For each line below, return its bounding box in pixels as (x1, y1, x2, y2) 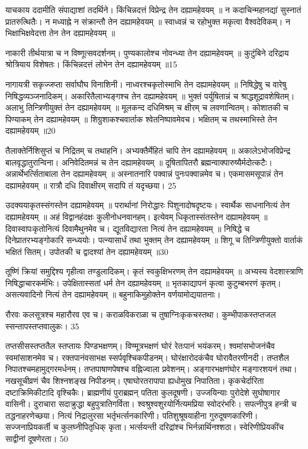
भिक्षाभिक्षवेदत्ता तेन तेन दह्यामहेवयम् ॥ (5, 27, 115, 39)
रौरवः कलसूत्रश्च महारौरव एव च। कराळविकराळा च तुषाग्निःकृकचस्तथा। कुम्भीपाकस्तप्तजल (5, 308, 276, 321)
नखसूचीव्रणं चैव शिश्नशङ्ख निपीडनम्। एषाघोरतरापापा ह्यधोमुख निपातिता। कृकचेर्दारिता (5, 374, 264, 387)
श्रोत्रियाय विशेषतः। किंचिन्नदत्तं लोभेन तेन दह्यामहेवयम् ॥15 (5, 58, 178, 70)
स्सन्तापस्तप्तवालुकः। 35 (5, 319, 79, 332)
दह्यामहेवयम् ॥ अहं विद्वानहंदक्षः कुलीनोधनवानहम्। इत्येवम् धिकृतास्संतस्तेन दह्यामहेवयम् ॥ (5, 210, 268, 222)
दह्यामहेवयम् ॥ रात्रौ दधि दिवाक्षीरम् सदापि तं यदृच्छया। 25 (5, 179, 177, 191)
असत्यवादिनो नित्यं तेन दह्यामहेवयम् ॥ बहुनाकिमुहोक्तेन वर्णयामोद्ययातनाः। (5, 288, 221, 301)
